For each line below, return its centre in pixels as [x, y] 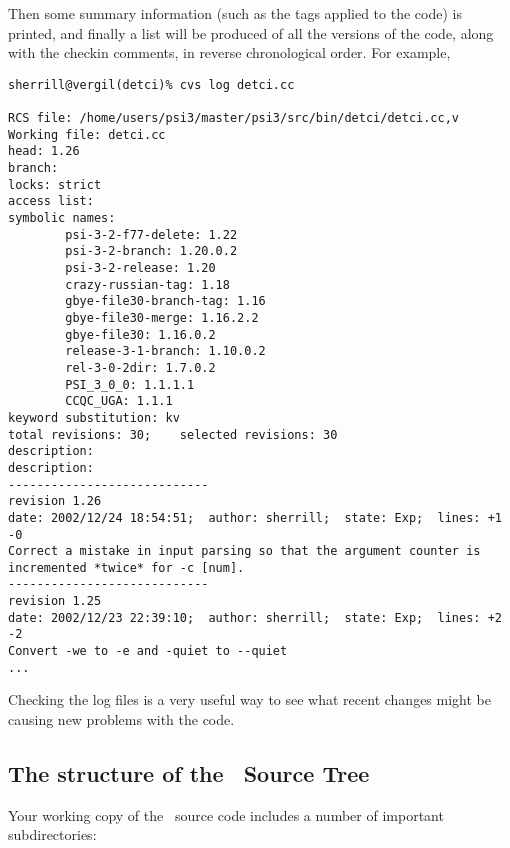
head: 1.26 [44, 151]
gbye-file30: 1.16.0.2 [140, 334]
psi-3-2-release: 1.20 [140, 268]
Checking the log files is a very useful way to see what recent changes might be [249, 699]
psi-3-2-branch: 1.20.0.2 [151, 251]
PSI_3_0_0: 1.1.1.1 [130, 384]
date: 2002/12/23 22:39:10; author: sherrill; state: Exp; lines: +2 [255, 617]
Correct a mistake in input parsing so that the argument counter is [244, 551]
